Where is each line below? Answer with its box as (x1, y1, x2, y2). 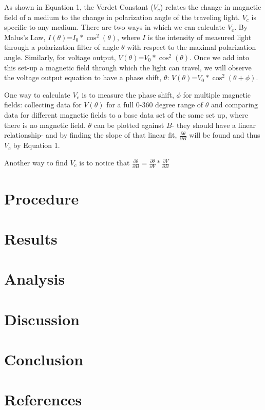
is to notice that (79, 157, 130, 168)
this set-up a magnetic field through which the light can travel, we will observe (4, 62, 252, 72)
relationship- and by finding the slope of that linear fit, (4, 129, 177, 140)
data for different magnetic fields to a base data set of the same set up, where (4, 109, 248, 120)
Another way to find (4, 157, 68, 168)
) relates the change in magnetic (160, 2, 261, 12)
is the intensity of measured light (147, 31, 252, 42)
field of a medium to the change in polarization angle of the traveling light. (4, 11, 240, 22)
